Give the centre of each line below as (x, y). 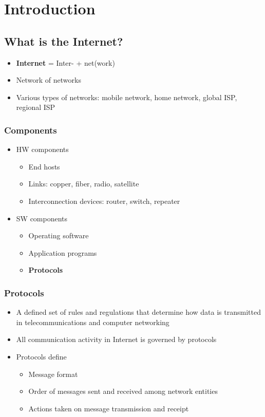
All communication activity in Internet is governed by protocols (116, 339)
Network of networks (49, 80)
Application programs (63, 252)
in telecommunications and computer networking (93, 322)
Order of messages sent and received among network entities (123, 391)
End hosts (44, 166)
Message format (53, 374)
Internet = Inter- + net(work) (65, 62)
